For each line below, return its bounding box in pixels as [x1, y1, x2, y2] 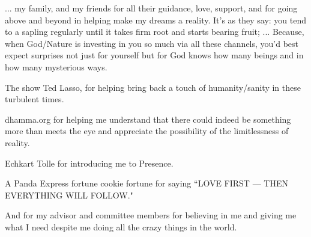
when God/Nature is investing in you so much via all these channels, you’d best [5, 37, 299, 49]
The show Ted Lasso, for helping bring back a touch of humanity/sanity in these [5, 81, 301, 93]
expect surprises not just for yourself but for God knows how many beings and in [5, 49, 304, 61]
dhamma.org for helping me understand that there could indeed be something [5, 112, 291, 125]
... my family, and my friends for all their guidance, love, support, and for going [5, 2, 298, 14]
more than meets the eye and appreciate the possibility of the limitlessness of [5, 125, 289, 137]
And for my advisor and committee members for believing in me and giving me [5, 209, 297, 221]
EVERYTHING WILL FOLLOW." [5, 188, 133, 201]
